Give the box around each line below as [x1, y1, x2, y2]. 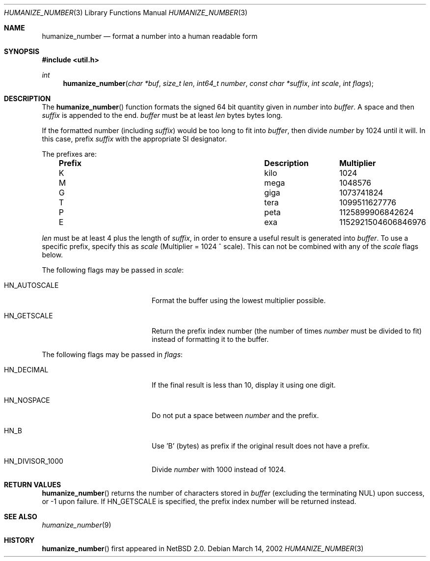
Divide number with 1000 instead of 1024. [152, 465, 286, 474]
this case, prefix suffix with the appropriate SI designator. [42, 135, 227, 143]
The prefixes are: [42, 150, 97, 158]
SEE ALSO [4, 512, 37, 521]
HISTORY [4, 536, 35, 544]
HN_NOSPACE [4, 396, 50, 404]
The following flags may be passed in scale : [42, 266, 184, 274]
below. [42, 251, 63, 259]
